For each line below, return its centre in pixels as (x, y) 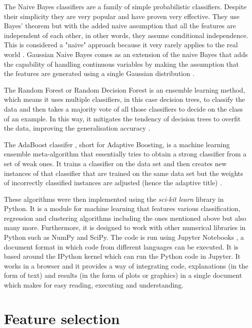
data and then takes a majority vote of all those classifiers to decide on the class (123, 108)
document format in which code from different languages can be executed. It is (121, 246)
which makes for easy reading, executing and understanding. (94, 285)
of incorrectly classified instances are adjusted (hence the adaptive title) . (113, 183)
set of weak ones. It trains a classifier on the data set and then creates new (115, 163)
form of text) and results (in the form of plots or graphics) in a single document (123, 275)
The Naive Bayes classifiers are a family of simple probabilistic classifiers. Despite (125, 6)
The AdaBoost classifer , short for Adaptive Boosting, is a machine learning (117, 144)
